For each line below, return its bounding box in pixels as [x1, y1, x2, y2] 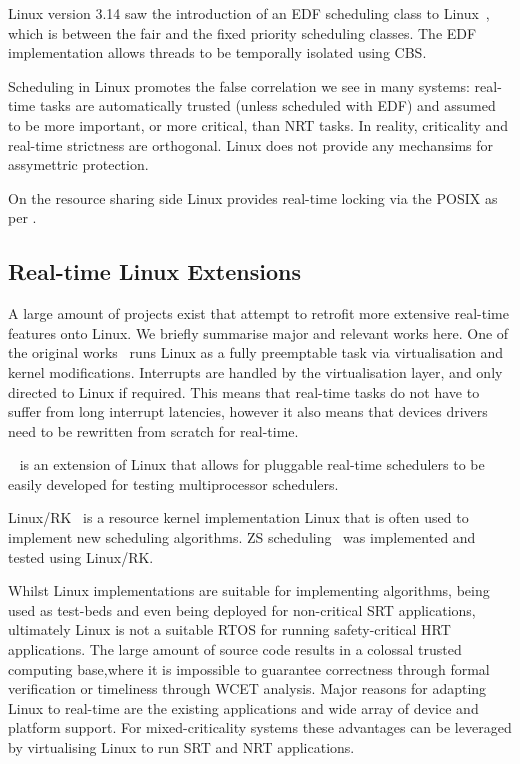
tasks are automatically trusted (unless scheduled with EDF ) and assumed [39, 95, 496, 116]
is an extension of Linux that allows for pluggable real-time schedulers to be [19, 454, 485, 475]
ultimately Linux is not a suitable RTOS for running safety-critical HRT [8, 619, 451, 640]
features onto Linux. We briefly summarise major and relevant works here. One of [8, 322, 509, 343]
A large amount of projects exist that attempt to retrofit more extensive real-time [8, 303, 509, 324]
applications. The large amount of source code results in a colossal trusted [8, 639, 462, 660]
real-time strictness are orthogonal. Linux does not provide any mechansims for [8, 134, 494, 155]
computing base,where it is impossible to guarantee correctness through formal [8, 658, 490, 679]
